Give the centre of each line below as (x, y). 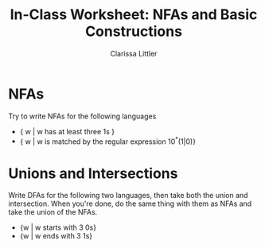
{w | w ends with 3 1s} (56, 236)
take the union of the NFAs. (53, 212)
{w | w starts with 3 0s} (58, 227)
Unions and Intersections (93, 173)
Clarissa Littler (134, 53)
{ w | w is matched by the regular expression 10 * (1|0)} (108, 141)
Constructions (134, 31)
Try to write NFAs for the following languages (82, 116)
